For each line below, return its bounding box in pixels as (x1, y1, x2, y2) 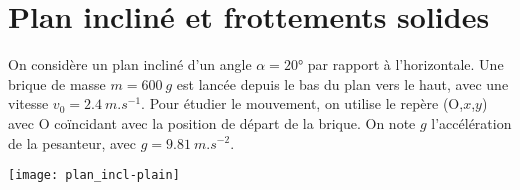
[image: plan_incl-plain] (8, 168, 180, 183)
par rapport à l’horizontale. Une (307, 54, 504, 75)
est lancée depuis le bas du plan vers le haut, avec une (176, 73, 509, 94)
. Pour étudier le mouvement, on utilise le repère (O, (141, 93, 464, 114)
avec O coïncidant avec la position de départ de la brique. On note (8, 112, 416, 133)
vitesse (8, 93, 49, 114)
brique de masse (8, 73, 106, 94)
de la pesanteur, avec (8, 132, 137, 153)
